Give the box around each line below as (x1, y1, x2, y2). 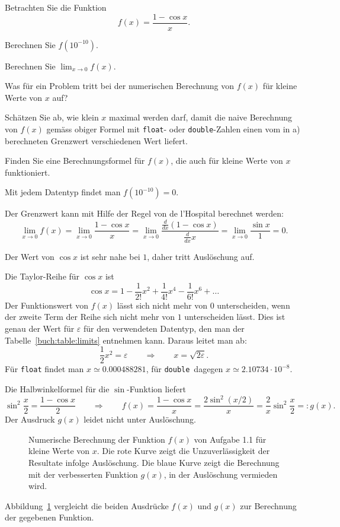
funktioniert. (5, 166, 50, 178)
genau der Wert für (5, 322, 75, 335)
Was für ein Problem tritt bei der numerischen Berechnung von (5, 80, 234, 92)
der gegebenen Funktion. (5, 511, 94, 523)
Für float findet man (5, 363, 84, 375)
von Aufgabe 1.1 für (194, 433, 267, 445)
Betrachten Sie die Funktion (5, 1, 107, 13)
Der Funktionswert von (5, 299, 88, 311)
